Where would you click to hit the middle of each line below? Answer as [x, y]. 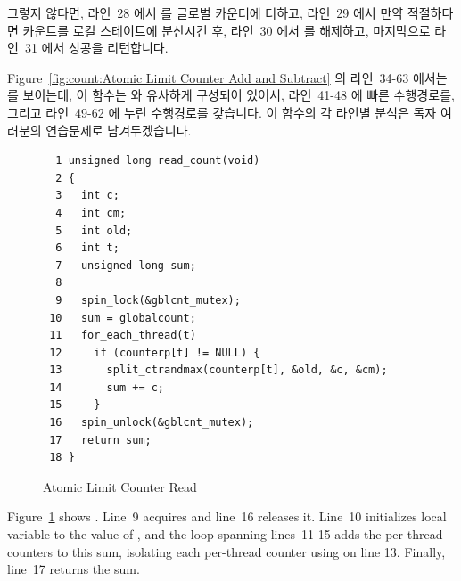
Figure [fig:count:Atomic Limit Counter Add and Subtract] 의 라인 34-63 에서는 [227, 77]
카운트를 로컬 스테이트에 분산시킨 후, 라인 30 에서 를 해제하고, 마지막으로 [226, 30]
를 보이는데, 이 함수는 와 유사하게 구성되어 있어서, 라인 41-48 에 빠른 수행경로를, [231, 95]
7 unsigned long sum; [126, 265]
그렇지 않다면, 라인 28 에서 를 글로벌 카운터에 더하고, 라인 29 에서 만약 [206, 12]
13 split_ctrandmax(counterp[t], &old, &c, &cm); [218, 370]
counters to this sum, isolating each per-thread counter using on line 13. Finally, [226, 551]
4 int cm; [91, 213]
